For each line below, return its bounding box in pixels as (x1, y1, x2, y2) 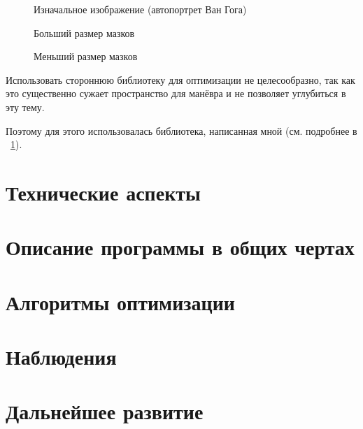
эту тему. (6, 99, 45, 114)
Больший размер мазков (34, 25, 135, 40)
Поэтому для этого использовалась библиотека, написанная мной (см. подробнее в (6, 123, 357, 138)
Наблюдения (6, 342, 117, 371)
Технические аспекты (6, 177, 201, 206)
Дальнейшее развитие (6, 397, 204, 426)
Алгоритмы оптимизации (6, 287, 235, 316)
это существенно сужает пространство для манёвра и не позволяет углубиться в (6, 86, 346, 101)
